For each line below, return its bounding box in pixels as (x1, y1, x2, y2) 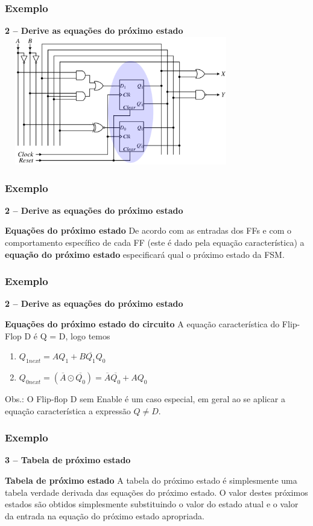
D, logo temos (58, 329, 110, 342)
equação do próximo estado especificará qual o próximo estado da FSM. (5, 248, 285, 260)
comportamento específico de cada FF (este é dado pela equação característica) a (5, 236, 305, 248)
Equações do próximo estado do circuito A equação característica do (5, 318, 280, 330)
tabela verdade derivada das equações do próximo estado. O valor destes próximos (5, 486, 308, 498)
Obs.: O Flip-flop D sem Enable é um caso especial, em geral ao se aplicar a (5, 392, 285, 405)
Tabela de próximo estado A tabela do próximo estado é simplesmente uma (5, 473, 297, 486)
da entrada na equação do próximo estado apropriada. (5, 509, 204, 522)
